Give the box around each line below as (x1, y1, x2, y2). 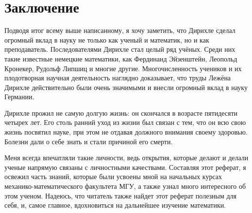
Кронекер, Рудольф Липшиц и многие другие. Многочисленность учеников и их (4, 63, 242, 73)
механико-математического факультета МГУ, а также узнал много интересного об (4, 181, 246, 191)
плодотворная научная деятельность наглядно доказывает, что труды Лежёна (4, 73, 231, 83)
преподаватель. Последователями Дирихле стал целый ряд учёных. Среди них (4, 44, 235, 54)
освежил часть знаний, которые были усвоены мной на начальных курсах (4, 171, 222, 182)
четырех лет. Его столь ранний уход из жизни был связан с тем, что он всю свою (4, 117, 246, 127)
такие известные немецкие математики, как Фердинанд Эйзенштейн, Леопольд (4, 53, 237, 63)
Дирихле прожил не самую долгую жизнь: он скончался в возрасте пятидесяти (4, 107, 238, 118)
